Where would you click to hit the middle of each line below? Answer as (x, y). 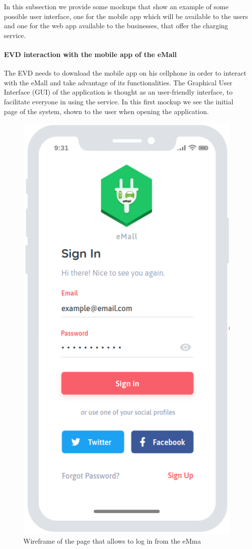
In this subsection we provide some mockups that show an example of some (116, 6)
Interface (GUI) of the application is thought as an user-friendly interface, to (118, 92)
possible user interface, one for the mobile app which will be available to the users (126, 16)
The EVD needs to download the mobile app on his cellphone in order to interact (125, 73)
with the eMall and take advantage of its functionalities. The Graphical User (118, 82)
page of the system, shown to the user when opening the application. (107, 111)
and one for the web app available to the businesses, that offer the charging (116, 26)
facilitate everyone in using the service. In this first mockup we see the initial (119, 101)
